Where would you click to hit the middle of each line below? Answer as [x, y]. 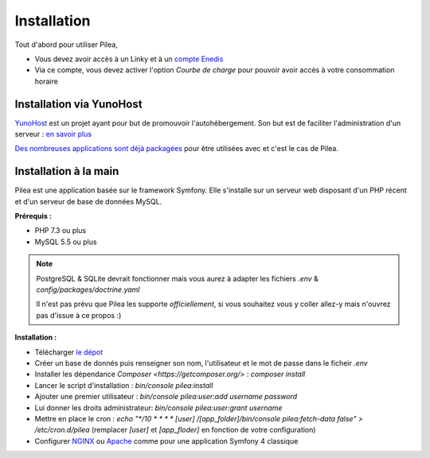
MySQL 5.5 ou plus [66, 242]
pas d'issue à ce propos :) [79, 315]
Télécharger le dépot [69, 352]
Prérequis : [33, 216]
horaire [47, 81]
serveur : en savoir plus [53, 134]
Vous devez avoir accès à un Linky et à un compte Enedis [129, 59]
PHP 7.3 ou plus [61, 231]
